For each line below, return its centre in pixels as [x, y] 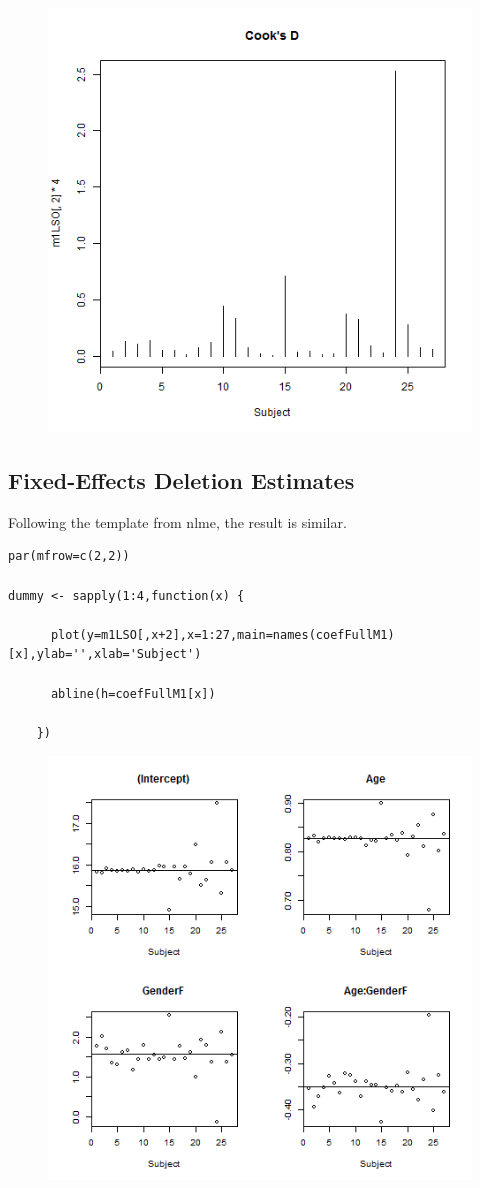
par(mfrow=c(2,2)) [69, 556]
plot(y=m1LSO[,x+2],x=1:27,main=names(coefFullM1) [222, 634]
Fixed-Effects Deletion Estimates [181, 479]
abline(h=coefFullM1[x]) [133, 693]
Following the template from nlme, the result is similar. [177, 521]
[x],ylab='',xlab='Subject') [105, 654]
